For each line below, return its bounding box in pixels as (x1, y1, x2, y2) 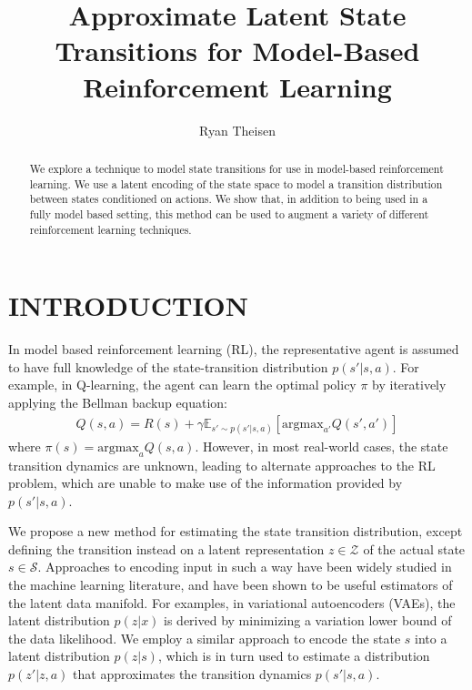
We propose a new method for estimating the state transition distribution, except (8, 522, 463, 541)
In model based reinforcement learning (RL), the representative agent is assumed (8, 340, 459, 359)
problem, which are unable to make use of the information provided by (8, 473, 403, 492)
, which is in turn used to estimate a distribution (157, 646, 430, 665)
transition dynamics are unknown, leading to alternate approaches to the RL (8, 455, 436, 474)
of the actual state (363, 539, 466, 558)
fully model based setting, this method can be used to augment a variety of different (29, 206, 429, 221)
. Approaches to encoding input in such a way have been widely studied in (37, 557, 452, 576)
